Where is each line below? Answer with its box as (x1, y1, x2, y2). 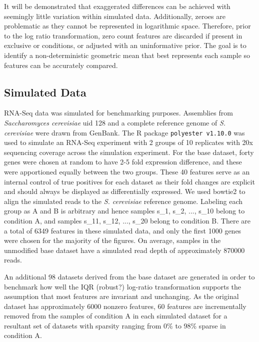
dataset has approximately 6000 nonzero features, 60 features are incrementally (4, 300, 246, 311)
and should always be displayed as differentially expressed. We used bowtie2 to (4, 186, 245, 196)
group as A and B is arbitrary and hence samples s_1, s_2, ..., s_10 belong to (4, 205, 245, 216)
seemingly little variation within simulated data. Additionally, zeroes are (4, 10, 225, 21)
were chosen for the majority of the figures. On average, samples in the (4, 235, 221, 245)
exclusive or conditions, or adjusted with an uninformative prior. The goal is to (4, 40, 246, 50)
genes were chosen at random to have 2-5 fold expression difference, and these (4, 156, 242, 167)
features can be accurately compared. (4, 59, 118, 70)
